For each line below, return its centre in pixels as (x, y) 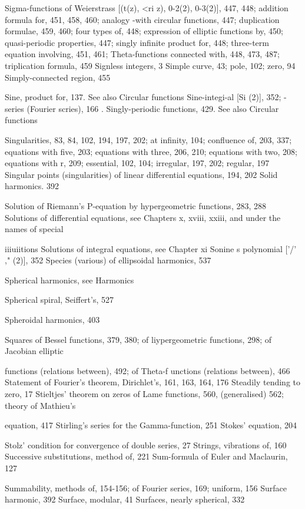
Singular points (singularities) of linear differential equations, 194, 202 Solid (141, 174)
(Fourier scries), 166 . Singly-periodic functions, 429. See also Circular (153, 108)
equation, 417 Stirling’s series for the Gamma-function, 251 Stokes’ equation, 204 (151, 425)
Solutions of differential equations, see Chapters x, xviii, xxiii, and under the (143, 217)
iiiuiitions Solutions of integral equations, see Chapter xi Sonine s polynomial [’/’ (151, 248)
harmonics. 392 (32, 186)
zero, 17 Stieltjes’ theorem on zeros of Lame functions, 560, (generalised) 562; (144, 394)
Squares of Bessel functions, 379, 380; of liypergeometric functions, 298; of (138, 339)
